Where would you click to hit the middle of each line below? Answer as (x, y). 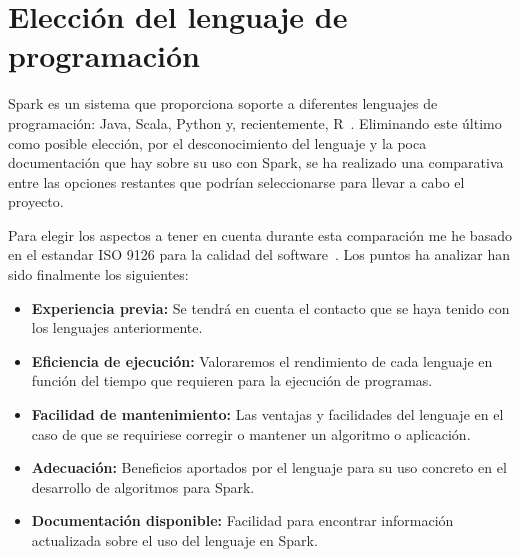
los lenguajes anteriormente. (117, 327)
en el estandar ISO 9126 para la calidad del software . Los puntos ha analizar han (259, 254)
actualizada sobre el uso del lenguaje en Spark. (174, 540)
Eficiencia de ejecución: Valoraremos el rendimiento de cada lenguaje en (262, 360)
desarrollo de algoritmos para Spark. (143, 486)
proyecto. (36, 201)
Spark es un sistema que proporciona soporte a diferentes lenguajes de (223, 103)
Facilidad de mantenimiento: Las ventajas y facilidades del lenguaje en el (267, 414)
